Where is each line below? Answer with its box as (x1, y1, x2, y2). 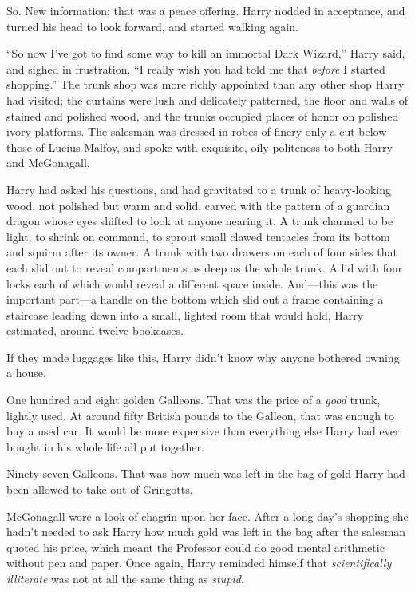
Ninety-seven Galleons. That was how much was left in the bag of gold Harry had (6, 465, 405, 482)
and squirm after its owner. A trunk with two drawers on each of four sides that (6, 244, 397, 260)
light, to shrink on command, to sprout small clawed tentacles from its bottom (6, 228, 390, 244)
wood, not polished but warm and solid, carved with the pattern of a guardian (6, 197, 390, 213)
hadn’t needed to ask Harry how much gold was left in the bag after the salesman (6, 523, 406, 540)
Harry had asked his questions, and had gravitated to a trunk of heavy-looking (6, 181, 391, 197)
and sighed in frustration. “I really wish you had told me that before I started (6, 60, 385, 77)
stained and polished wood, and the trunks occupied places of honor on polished (6, 107, 399, 124)
